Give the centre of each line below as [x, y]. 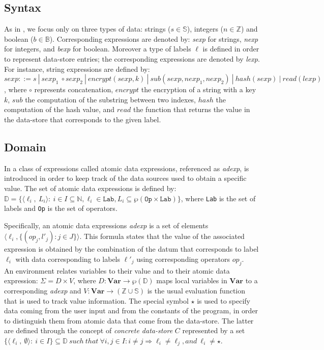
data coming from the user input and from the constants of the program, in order [131, 311]
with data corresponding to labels [68, 259]
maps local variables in [192, 280]
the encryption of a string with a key [199, 89]
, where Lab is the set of [218, 198]
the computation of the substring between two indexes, [111, 99]
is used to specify [224, 300]
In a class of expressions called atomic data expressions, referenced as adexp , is [127, 168]
